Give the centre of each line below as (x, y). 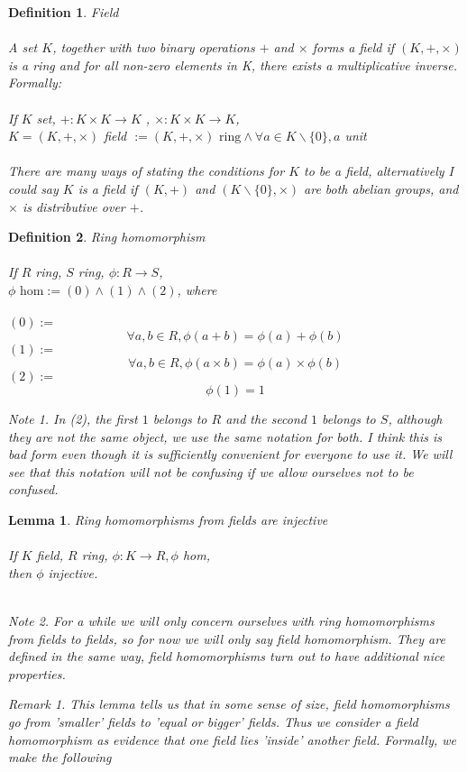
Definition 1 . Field (64, 12)
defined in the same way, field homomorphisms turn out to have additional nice (227, 656)
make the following (60, 757)
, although (415, 419)
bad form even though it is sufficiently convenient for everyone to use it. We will (230, 454)
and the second (266, 419)
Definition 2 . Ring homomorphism (107, 237)
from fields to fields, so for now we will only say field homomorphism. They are (227, 638)
